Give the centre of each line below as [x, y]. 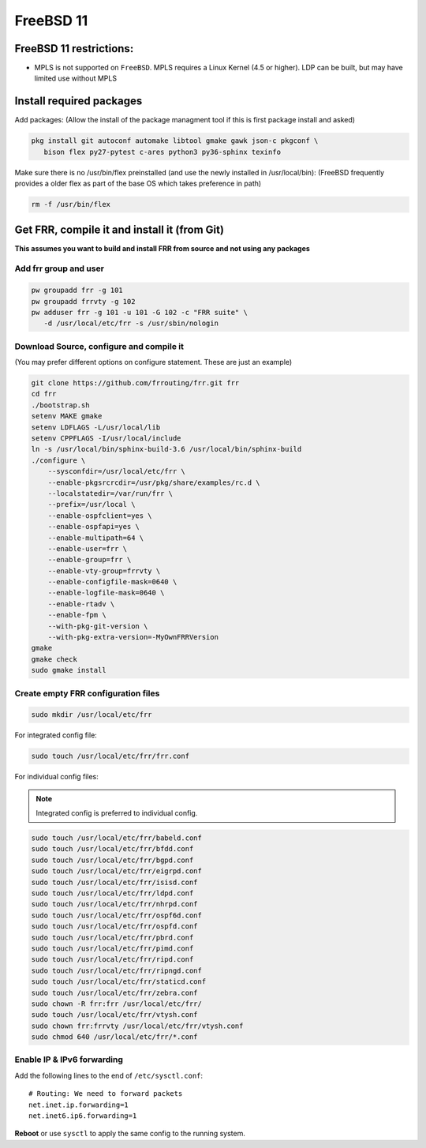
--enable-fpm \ [77, 615]
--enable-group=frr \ [90, 560]
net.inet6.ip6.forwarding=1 [83, 1116]
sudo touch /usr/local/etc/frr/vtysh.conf [114, 1015]
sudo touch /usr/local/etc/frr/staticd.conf [119, 982]
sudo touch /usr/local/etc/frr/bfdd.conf [112, 849]
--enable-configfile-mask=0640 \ [112, 582]
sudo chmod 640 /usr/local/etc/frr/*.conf [114, 1037]
